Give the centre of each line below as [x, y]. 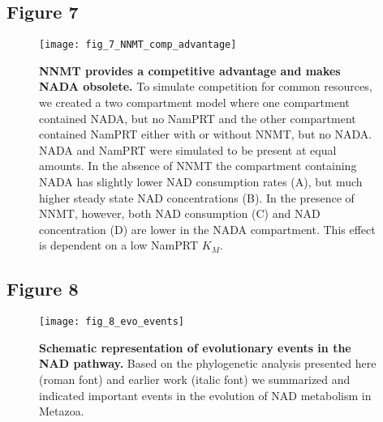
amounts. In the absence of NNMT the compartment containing [198, 166]
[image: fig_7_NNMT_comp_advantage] [138, 45]
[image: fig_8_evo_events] [112, 322]
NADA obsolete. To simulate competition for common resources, [206, 86]
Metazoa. [62, 411]
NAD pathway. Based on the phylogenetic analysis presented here [208, 363]
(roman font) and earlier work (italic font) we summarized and [195, 379]
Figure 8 [43, 289]
